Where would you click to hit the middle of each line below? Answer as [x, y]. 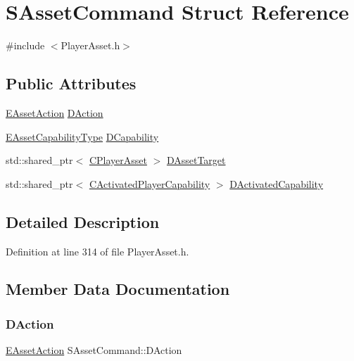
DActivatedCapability [277, 183]
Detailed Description [83, 221]
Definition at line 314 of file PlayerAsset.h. [97, 251]
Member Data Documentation [118, 289]
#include [25, 45]
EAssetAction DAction [55, 112]
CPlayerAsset [118, 160]
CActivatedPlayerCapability [150, 183]
